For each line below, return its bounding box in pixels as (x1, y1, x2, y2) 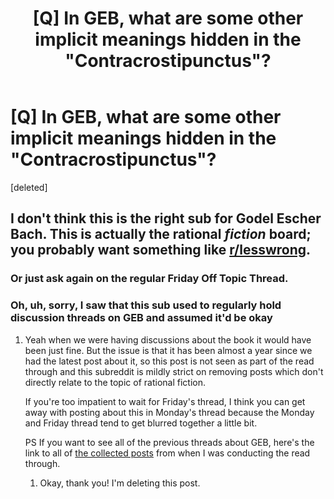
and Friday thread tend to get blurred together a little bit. (24, 417, 258, 429)
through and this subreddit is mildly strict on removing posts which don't (24, 365, 324, 377)
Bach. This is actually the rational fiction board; (10, 226, 312, 243)
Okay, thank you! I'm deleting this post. (39, 477, 201, 489)
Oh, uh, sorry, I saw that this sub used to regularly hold (10, 298, 282, 312)
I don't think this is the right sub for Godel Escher (10, 210, 322, 227)
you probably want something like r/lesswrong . (10, 242, 312, 259)
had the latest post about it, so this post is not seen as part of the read (24, 355, 315, 367)
